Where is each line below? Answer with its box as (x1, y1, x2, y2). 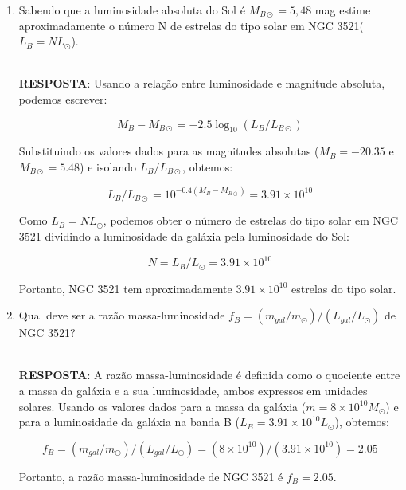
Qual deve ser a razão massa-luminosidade (18, 307, 225, 323)
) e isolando (80, 158, 136, 174)
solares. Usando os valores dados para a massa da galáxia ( (18, 398, 306, 414)
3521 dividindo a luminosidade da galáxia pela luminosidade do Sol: (18, 228, 349, 245)
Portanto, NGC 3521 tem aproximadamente (18, 280, 232, 296)
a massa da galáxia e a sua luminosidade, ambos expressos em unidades (18, 382, 368, 398)
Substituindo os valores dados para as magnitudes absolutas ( (18, 143, 319, 159)
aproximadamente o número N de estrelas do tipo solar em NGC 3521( (18, 17, 365, 33)
